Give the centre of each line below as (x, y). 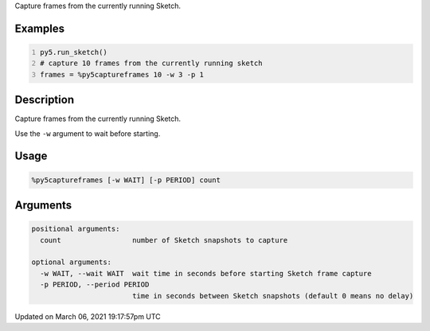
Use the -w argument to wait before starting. (88, 133)
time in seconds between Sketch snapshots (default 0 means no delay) (273, 296)
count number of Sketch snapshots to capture (164, 240)
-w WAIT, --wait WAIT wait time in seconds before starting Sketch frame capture (206, 273)
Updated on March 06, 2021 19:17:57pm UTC (88, 316)
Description (45, 100)
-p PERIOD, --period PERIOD (95, 285)
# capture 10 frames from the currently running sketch (151, 63)
